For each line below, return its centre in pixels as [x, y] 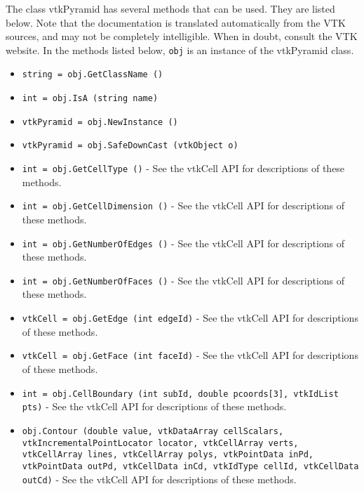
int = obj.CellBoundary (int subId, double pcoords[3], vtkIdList [180, 394]
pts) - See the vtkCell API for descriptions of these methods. [154, 406]
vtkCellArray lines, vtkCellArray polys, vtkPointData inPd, [168, 455]
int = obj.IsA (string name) [90, 99]
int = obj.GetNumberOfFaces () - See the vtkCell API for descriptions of [183, 280]
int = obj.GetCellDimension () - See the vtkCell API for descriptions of [183, 205]
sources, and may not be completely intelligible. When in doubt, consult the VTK [182, 36]
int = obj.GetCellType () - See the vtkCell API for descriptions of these [183, 168]
